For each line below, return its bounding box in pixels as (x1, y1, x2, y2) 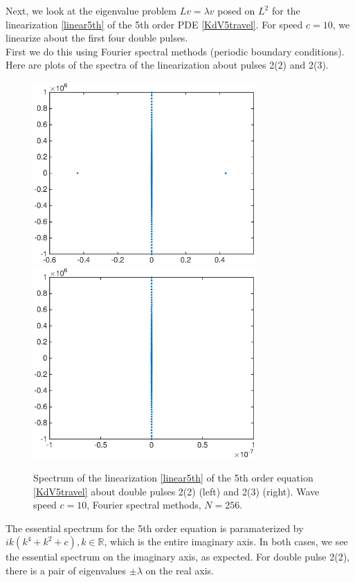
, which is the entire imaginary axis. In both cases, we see (104, 534, 348, 549)
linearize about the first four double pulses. (6, 30, 188, 45)
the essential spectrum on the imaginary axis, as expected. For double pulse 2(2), (6, 549, 349, 564)
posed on (217, 3, 255, 17)
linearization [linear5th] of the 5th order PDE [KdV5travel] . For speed (6, 17, 303, 31)
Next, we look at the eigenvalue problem (6, 3, 176, 17)
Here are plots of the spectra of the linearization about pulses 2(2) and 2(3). (6, 58, 329, 72)
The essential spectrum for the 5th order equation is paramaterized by (6, 520, 304, 535)
